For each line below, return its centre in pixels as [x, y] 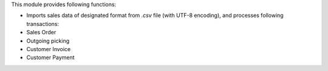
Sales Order [41, 32]
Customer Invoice [49, 49]
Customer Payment [51, 58]
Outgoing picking [48, 41]
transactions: [43, 23]
